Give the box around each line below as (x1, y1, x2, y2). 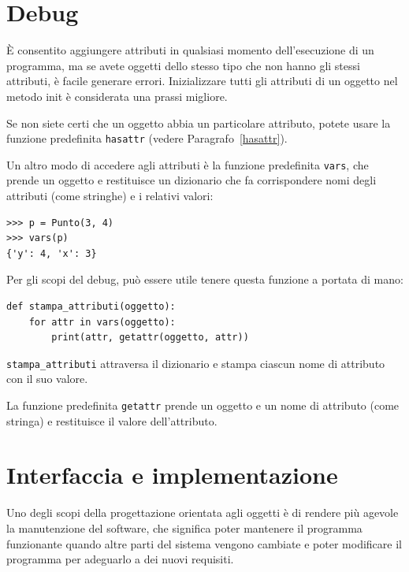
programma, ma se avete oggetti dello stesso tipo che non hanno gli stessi (6, 57, 360, 73)
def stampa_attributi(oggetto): (6, 300, 176, 312)
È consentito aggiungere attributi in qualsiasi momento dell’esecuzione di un (6, 42, 374, 58)
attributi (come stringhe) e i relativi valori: (6, 188, 214, 203)
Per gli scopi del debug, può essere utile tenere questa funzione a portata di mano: (6, 271, 403, 288)
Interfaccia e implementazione (6, 459, 338, 491)
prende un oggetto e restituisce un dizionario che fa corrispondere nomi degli (6, 172, 377, 188)
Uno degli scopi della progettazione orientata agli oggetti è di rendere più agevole (6, 504, 399, 521)
